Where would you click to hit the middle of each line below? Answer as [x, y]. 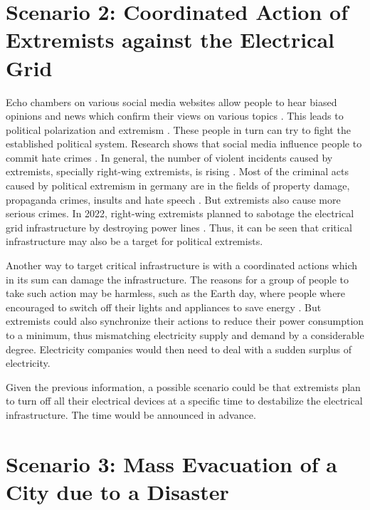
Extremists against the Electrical [170, 40]
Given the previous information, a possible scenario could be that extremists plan [183, 386]
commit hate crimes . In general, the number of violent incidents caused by [169, 157]
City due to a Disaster [117, 491]
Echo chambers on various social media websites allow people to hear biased [171, 102]
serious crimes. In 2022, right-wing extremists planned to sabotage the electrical [180, 213]
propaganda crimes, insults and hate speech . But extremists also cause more [173, 199]
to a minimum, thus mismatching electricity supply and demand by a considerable [185, 335]
